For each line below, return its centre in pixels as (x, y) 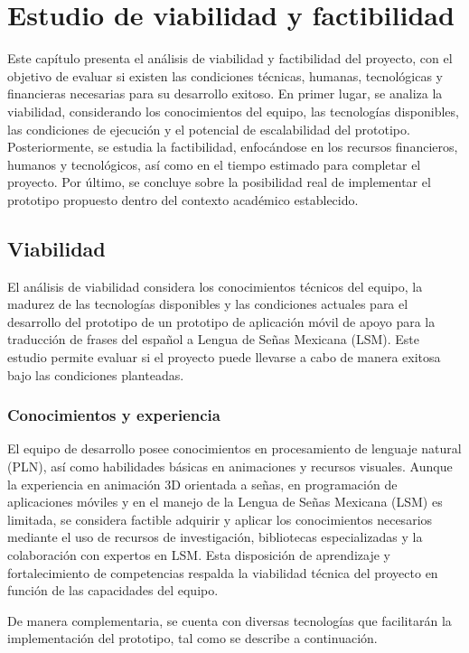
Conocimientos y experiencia (114, 415)
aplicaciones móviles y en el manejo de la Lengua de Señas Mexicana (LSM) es (225, 502)
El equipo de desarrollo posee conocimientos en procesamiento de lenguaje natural (234, 448)
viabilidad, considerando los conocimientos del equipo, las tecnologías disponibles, (233, 111)
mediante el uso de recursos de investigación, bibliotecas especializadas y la (215, 537)
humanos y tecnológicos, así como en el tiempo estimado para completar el (214, 164)
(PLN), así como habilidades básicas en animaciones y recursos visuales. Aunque (230, 466)
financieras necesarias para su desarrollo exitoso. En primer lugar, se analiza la (225, 93)
